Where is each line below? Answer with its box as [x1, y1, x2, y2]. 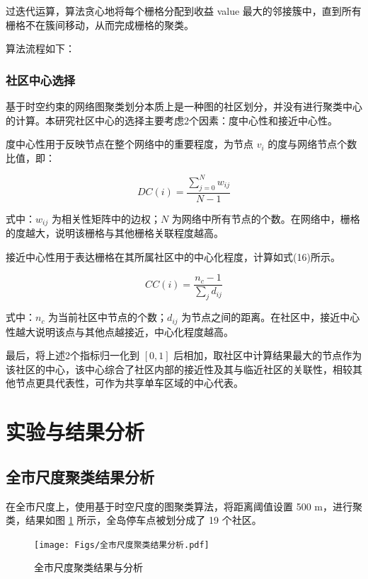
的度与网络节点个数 [268, 136, 357, 151]
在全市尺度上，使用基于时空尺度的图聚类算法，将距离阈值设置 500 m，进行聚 [6, 498, 362, 513]
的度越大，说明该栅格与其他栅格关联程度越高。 [6, 226, 224, 240]
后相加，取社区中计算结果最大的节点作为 [173, 348, 362, 363]
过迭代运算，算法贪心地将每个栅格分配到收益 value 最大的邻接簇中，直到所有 [6, 4, 362, 18]
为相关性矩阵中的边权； [51, 211, 161, 226]
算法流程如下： [6, 41, 75, 56]
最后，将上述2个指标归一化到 [6, 348, 139, 363]
